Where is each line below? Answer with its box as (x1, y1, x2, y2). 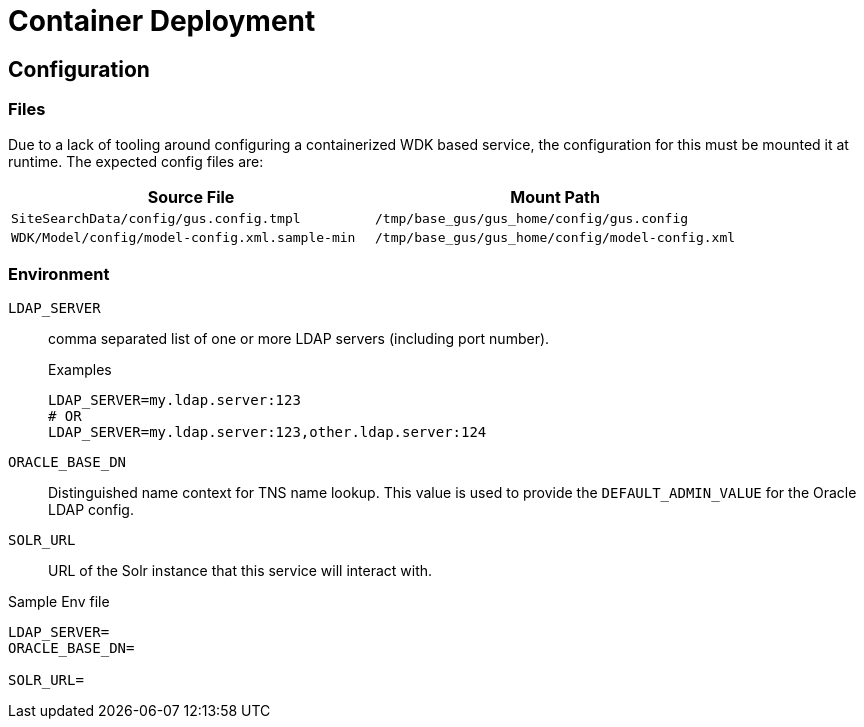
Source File (147, 186, 235, 207)
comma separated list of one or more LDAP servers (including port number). (48, 330, 550, 348)
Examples (48, 361, 112, 379)
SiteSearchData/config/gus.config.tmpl (11, 210, 301, 226)
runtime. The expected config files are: (8, 152, 264, 170)
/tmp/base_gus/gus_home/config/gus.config (375, 210, 689, 226)
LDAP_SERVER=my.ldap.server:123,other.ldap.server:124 (48, 424, 487, 441)
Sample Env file (8, 593, 110, 611)
